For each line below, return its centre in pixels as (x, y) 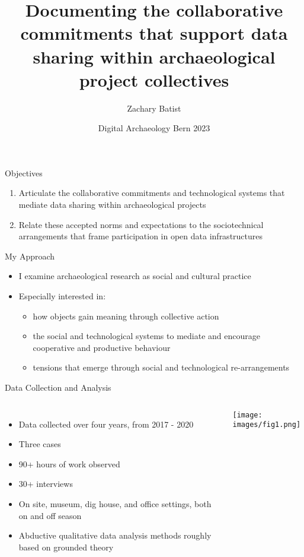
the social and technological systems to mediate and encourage (146, 336)
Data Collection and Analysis (58, 387)
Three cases (40, 444)
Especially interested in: (62, 296)
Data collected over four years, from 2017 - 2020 (106, 424)
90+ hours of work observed (69, 463)
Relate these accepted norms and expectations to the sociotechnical (141, 224)
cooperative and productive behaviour (102, 347)
